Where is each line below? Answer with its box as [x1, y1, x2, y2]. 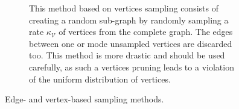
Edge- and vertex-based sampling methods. [5, 93, 164, 105]
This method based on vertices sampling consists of [29, 2, 218, 14]
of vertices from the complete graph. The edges [59, 25, 233, 38]
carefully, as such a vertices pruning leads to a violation [29, 60, 234, 73]
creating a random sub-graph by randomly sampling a [29, 13, 229, 26]
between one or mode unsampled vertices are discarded [29, 37, 232, 49]
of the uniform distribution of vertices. [29, 72, 171, 85]
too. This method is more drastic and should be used [29, 49, 225, 61]
